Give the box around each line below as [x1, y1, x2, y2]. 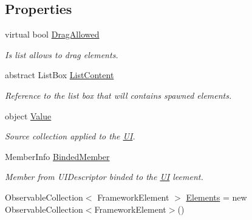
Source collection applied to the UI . [5, 130, 135, 142]
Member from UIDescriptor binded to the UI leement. [5, 170, 203, 183]
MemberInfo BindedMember [5, 150, 110, 162]
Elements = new [186, 190, 247, 203]
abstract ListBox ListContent [5, 68, 114, 81]
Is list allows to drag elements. [5, 48, 118, 61]
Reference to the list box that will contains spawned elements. [5, 88, 232, 101]
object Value [5, 109, 52, 122]
